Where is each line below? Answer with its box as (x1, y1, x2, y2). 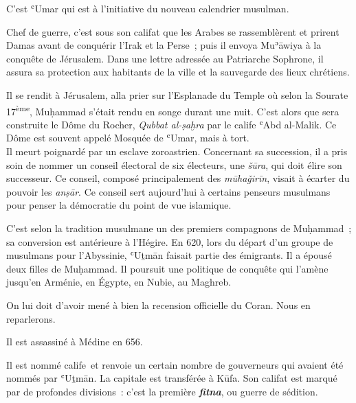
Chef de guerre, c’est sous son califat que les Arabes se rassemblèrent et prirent (6, 24, 340, 38)
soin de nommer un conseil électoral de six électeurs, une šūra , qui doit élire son (6, 157, 342, 172)
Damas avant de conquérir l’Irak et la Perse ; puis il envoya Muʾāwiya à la (6, 38, 322, 52)
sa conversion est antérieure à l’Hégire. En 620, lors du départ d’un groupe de (6, 234, 333, 249)
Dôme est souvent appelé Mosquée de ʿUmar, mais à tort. (6, 130, 249, 145)
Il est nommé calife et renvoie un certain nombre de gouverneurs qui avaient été (6, 357, 344, 371)
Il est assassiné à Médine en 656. (6, 334, 143, 349)
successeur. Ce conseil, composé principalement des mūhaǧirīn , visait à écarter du (6, 171, 350, 185)
